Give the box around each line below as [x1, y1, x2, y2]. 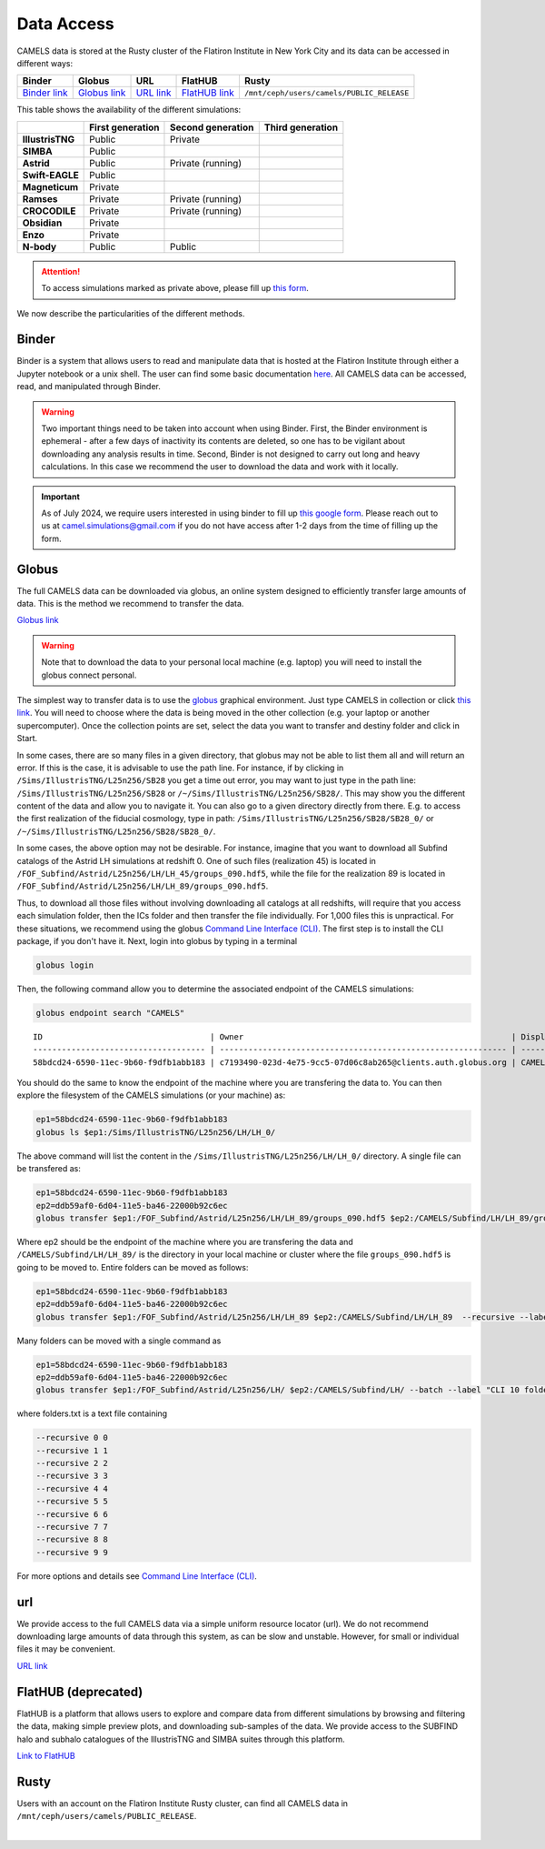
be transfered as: [16, 1163, 81, 1174]
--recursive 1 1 [35, 1445, 109, 1455]
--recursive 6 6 [35, 1509, 109, 1519]
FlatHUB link [181, 86, 235, 99]
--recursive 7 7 [35, 1522, 109, 1532]
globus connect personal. [41, 669, 137, 680]
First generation [89, 121, 160, 134]
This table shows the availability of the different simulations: [16, 105, 242, 116]
